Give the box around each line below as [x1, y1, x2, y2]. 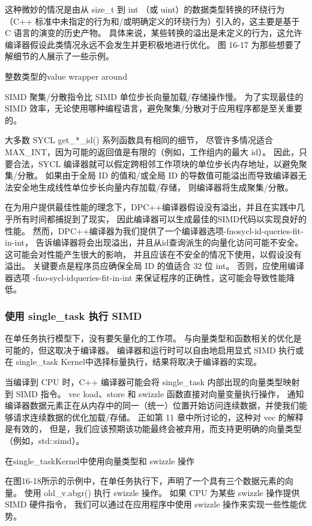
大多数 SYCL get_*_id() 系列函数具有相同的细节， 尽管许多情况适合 [5, 134, 274, 146]
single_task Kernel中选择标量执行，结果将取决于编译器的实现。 [16, 355, 262, 368]
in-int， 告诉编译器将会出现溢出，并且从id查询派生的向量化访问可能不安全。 [5, 236, 304, 249]
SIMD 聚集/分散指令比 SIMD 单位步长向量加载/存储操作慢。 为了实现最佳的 [5, 90, 304, 102]
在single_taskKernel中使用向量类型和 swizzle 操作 [5, 454, 195, 467]
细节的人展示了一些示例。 [13, 50, 114, 62]
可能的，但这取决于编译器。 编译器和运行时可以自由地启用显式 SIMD [5, 343, 276, 356]
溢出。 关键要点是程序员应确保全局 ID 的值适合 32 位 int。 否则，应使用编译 [5, 259, 305, 272]
